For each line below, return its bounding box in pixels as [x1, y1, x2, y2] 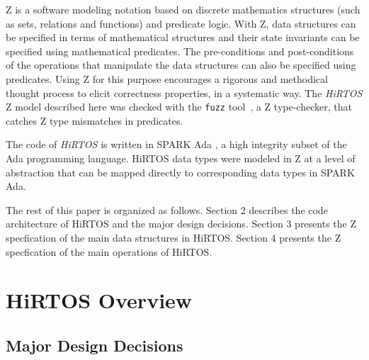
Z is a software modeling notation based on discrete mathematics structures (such [6, 2, 361, 16]
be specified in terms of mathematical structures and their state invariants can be [6, 30, 360, 45]
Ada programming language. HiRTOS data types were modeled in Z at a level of [6, 151, 356, 165]
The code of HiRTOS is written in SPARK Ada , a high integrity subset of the [6, 137, 347, 152]
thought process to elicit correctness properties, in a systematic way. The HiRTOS [6, 85, 363, 100]
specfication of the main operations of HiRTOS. [6, 244, 212, 259]
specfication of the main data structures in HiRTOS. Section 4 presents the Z [6, 230, 341, 244]
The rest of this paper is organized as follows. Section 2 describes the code [6, 202, 328, 217]
